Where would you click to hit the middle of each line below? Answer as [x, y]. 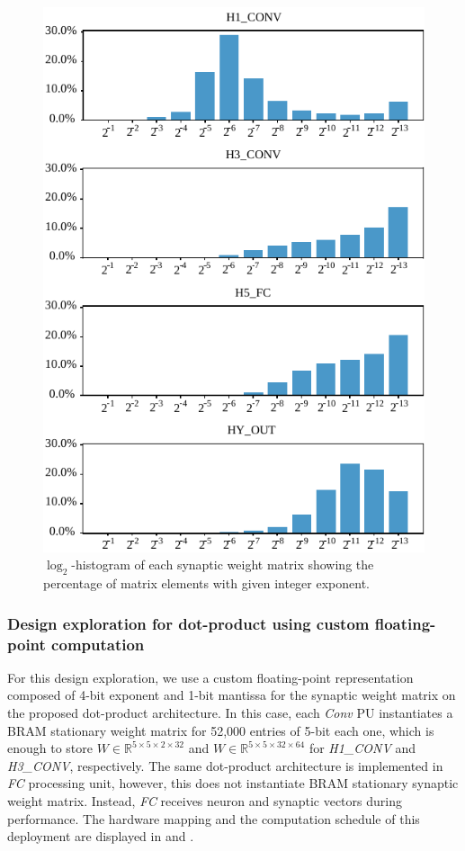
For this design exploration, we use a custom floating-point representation [210, 677]
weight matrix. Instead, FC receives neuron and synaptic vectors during [205, 800]
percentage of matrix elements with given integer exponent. [207, 583]
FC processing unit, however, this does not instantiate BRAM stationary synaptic [233, 783]
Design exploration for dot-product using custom [188, 623]
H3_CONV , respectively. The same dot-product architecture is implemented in [225, 765]
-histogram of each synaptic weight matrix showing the [223, 564]
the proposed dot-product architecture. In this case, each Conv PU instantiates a [230, 713]
